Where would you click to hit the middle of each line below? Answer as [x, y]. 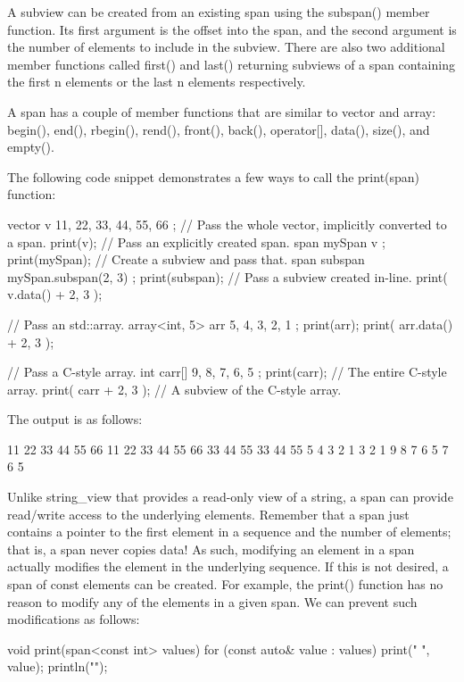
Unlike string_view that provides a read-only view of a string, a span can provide [230, 497]
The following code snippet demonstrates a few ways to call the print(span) [214, 176]
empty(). [31, 147]
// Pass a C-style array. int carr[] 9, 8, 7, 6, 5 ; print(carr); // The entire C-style [227, 372]
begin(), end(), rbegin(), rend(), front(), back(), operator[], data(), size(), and [219, 129]
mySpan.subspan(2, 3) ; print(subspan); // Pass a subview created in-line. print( [228, 276]
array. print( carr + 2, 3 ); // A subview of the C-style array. [174, 389]
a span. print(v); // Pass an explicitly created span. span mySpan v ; [196, 241]
